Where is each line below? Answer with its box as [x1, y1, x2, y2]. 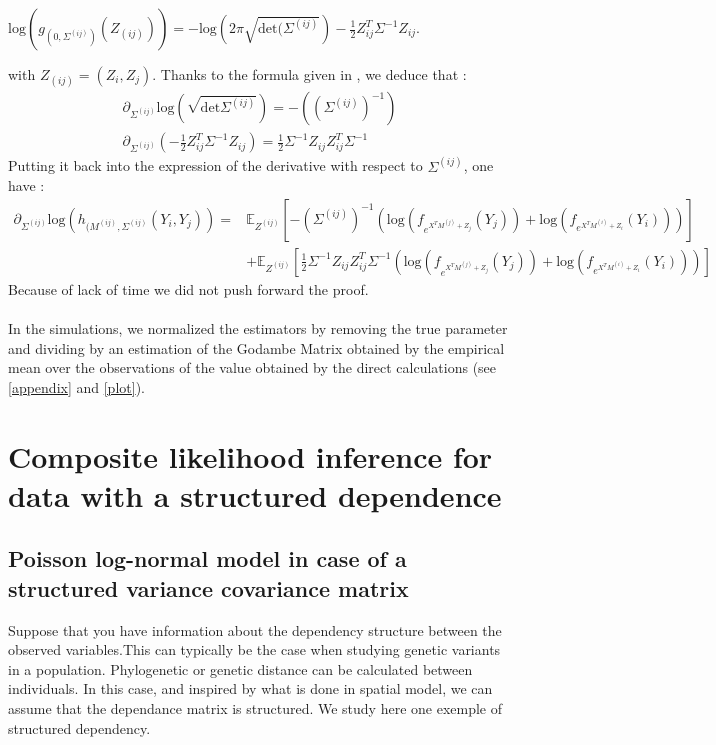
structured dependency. [8, 717, 151, 738]
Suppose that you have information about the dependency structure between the [8, 619, 502, 640]
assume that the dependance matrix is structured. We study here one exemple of [8, 698, 503, 719]
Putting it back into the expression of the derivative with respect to [8, 155, 423, 176]
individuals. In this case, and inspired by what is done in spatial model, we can [8, 678, 493, 699]
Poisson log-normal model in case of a [8, 543, 407, 574]
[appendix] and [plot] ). [8, 376, 145, 397]
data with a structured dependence [8, 474, 502, 515]
